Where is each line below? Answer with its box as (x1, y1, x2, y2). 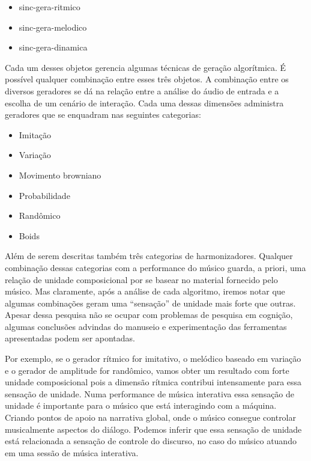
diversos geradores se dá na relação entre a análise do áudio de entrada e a (5, 84, 279, 97)
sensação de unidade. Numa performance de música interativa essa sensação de (5, 387, 295, 400)
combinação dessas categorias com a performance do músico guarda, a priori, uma (5, 261, 306, 273)
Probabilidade (19, 189, 70, 201)
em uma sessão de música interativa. (5, 446, 139, 459)
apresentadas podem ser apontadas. (5, 332, 135, 344)
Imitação (19, 128, 52, 141)
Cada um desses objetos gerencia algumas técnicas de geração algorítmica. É (5, 61, 286, 73)
